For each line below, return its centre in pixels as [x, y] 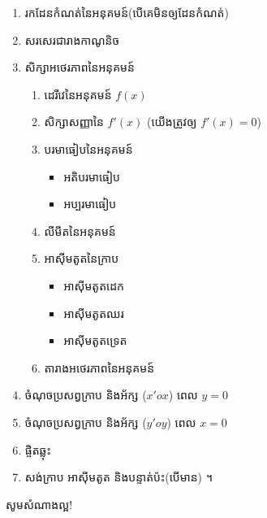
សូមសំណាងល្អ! [39, 504]
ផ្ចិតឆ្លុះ [38, 449]
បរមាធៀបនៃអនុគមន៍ [88, 148]
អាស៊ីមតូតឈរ [94, 313]
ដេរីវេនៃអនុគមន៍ [78, 94]
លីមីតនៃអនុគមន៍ [80, 231]
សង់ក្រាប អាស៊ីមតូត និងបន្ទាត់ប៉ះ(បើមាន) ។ [118, 477]
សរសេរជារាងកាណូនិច [72, 39]
